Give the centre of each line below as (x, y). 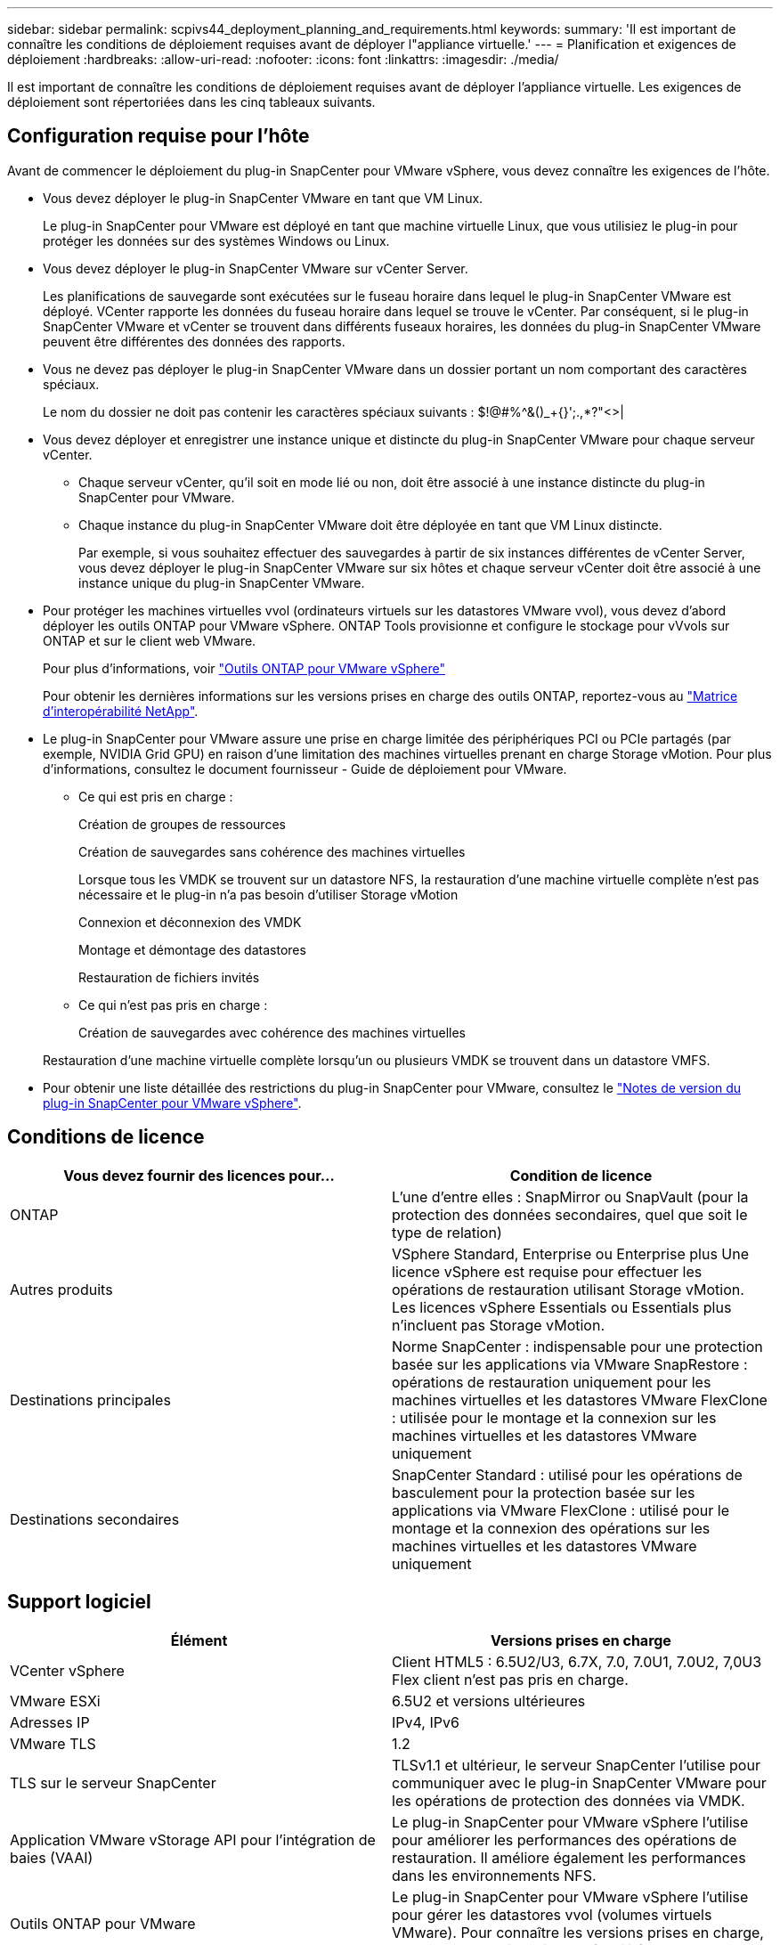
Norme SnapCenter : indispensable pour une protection (577, 1346)
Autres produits (61, 1289)
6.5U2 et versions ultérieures (489, 1701)
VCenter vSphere (67, 1670)
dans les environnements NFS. (494, 1875)
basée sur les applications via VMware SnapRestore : (570, 1364)
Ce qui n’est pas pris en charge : (173, 1005)
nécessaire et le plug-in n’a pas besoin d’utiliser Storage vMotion (268, 894)
